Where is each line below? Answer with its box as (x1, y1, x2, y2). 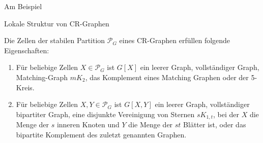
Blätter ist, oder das (183, 119, 246, 130)
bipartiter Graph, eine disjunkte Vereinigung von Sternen (16, 109, 195, 119)
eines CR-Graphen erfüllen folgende (119, 35, 230, 46)
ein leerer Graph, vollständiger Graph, (140, 62, 259, 73)
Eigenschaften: (4, 45, 49, 55)
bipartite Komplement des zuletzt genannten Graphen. (16, 129, 187, 139)
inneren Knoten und (56, 119, 120, 130)
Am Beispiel (4, 1, 42, 11)
